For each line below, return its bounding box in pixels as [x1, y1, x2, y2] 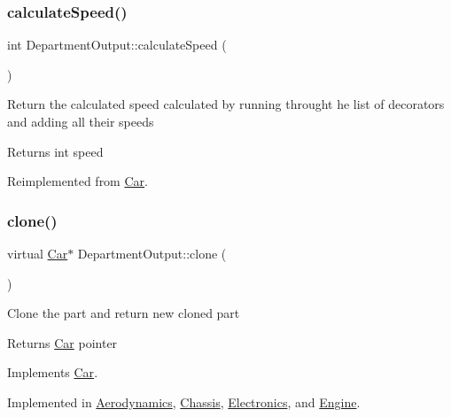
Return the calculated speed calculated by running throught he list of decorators [7, 95, 445, 113]
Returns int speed [7, 142, 104, 160]
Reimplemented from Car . [7, 172, 148, 190]
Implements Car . [7, 363, 98, 382]
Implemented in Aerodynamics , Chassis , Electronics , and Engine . [7, 392, 361, 411]
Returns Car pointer [7, 333, 118, 351]
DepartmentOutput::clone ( [77, 244, 227, 262]
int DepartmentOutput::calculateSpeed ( [7, 35, 227, 54]
